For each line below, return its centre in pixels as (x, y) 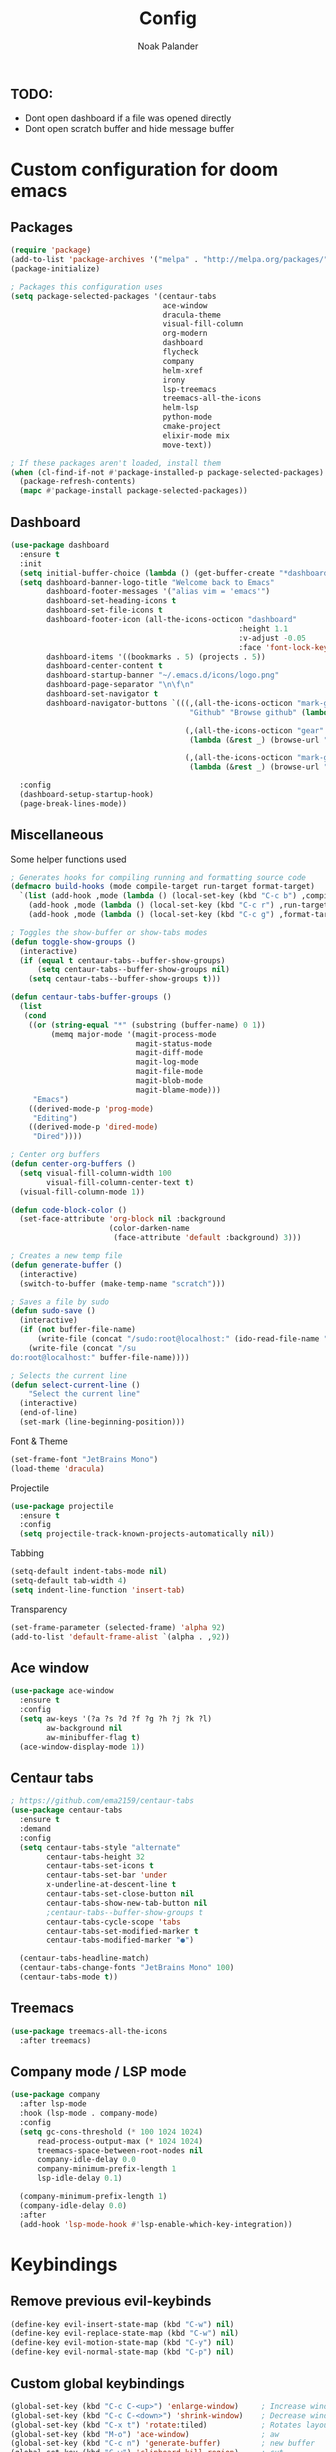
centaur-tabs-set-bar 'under (107, 1875)
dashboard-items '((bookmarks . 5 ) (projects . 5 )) (156, 657)
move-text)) (187, 445)
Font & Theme (39, 1441)
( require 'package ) (51, 250)
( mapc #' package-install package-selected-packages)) (133, 491)
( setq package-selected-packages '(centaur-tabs (113, 296)
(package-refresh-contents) (78, 482)
